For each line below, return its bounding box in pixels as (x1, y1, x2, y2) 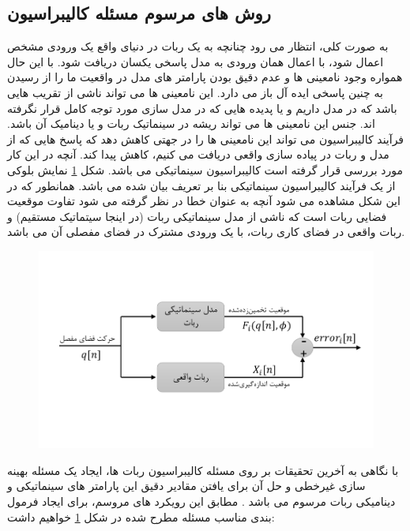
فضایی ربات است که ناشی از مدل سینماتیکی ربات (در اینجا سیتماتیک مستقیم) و (7, 208, 387, 224)
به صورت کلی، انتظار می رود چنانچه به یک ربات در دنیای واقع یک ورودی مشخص (7, 38, 389, 54)
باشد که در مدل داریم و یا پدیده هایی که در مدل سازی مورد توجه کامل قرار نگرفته (7, 99, 397, 116)
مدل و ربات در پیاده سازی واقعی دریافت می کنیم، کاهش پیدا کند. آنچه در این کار (7, 146, 389, 163)
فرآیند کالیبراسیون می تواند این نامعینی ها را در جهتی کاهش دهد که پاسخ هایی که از (7, 130, 404, 147)
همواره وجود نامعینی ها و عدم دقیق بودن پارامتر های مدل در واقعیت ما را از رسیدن (7, 69, 403, 85)
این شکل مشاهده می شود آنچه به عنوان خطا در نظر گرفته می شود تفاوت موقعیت (7, 193, 401, 209)
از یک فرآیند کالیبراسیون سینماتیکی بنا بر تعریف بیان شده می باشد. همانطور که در (7, 177, 396, 193)
